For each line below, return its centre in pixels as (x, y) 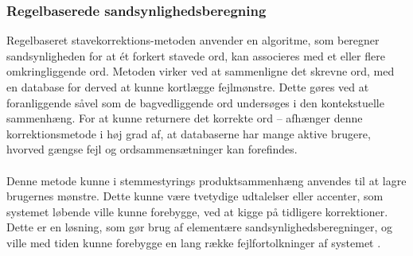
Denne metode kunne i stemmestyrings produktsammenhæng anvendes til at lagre (206, 180)
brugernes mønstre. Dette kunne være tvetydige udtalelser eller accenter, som (195, 196)
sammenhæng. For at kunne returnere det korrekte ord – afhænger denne (185, 118)
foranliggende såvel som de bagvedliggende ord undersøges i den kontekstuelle (195, 102)
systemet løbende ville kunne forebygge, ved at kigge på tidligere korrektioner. (197, 211)
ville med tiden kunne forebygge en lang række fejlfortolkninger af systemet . (194, 242)
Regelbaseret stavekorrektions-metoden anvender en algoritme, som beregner (193, 40)
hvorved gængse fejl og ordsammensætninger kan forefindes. (152, 149)
